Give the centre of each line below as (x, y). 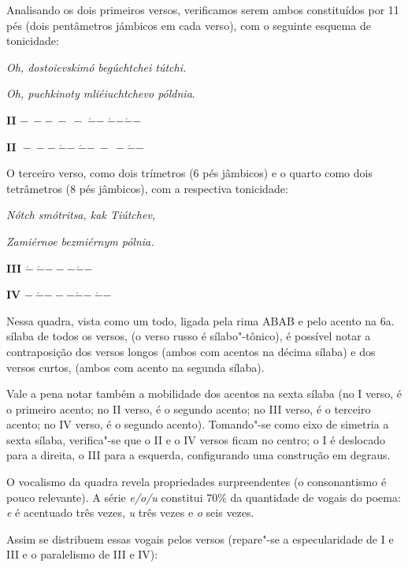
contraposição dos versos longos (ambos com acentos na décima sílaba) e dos (191, 351)
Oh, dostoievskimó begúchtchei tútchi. (96, 67)
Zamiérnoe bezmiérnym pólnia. (80, 241)
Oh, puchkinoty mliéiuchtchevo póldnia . (101, 93)
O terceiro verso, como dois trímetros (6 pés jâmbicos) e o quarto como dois (189, 173)
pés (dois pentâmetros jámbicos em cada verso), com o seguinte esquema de (189, 25)
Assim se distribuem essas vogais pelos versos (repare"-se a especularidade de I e (200, 538)
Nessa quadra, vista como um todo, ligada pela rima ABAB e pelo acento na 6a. (200, 320)
